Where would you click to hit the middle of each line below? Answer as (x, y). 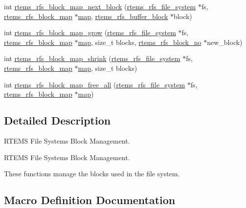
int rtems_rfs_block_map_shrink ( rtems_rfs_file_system (92, 58)
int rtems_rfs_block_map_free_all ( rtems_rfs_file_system (95, 84)
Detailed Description (57, 120)
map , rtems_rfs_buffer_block (123, 16)
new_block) (225, 42)
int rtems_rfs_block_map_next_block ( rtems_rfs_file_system (100, 6)
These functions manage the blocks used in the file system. (92, 174)
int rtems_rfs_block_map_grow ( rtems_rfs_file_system (90, 32)
